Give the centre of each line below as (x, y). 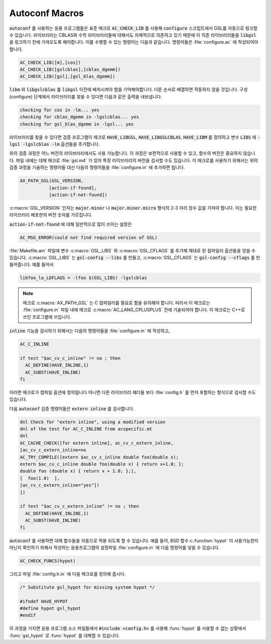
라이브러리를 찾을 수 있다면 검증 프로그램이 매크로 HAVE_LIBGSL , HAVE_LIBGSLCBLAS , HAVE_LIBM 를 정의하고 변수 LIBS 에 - (135, 137)
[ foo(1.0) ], (40, 478)
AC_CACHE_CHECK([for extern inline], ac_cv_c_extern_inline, (97, 443)
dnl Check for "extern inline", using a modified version (93, 422)
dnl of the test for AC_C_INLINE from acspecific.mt (86, 429)
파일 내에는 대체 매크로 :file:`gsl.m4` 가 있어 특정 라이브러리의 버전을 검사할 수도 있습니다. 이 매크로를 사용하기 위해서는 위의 (137, 160)
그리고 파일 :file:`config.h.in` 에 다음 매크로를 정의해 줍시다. (67, 574)
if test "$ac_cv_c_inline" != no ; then (70, 358)
